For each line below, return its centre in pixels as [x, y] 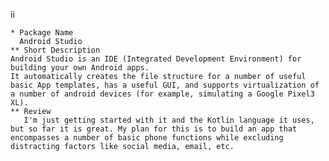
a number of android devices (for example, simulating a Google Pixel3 [162, 94]
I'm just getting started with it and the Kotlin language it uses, [169, 120]
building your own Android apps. [80, 68]
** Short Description [55, 50]
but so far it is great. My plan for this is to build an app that [154, 129]
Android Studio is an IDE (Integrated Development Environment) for [156, 59]
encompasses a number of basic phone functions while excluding [147, 138]
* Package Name [42, 33]
